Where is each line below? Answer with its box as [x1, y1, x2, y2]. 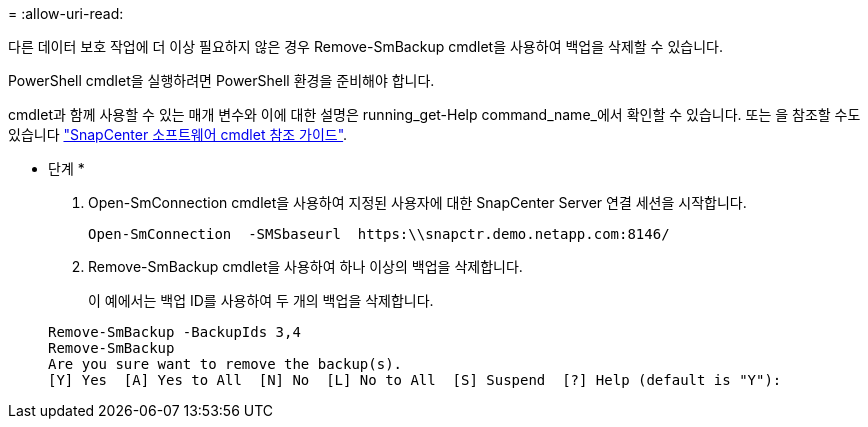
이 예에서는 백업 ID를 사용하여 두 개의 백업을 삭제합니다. [88, 292, 434, 309]
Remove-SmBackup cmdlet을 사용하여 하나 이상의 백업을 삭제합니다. [88, 258, 523, 275]
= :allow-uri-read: [8, 5, 124, 22]
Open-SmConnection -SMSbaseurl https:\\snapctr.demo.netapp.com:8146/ [88, 226, 670, 242]
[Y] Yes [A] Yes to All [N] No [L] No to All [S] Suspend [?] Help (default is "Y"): [48, 372, 782, 388]
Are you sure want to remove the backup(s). [48, 356, 403, 372]
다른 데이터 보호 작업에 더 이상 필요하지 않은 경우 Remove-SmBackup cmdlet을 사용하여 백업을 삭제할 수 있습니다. [8, 38, 723, 55]
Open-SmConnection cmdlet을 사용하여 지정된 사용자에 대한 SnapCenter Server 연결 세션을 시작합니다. [88, 194, 747, 211]
